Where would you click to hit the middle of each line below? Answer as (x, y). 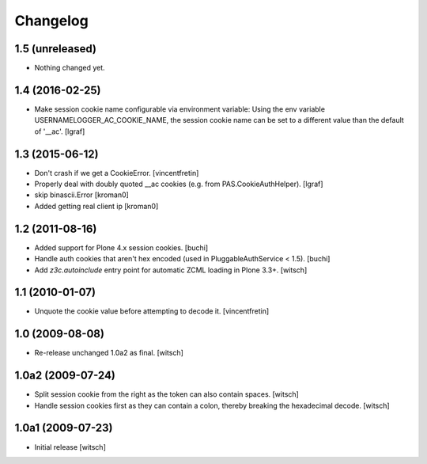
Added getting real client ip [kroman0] (96, 206)
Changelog (51, 21)
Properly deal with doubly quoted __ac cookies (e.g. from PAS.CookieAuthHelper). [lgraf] (179, 184)
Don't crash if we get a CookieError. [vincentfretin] (117, 173)
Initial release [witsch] (70, 447)
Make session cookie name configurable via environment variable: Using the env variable (180, 109)
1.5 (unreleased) (55, 49)
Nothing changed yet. (70, 68)
